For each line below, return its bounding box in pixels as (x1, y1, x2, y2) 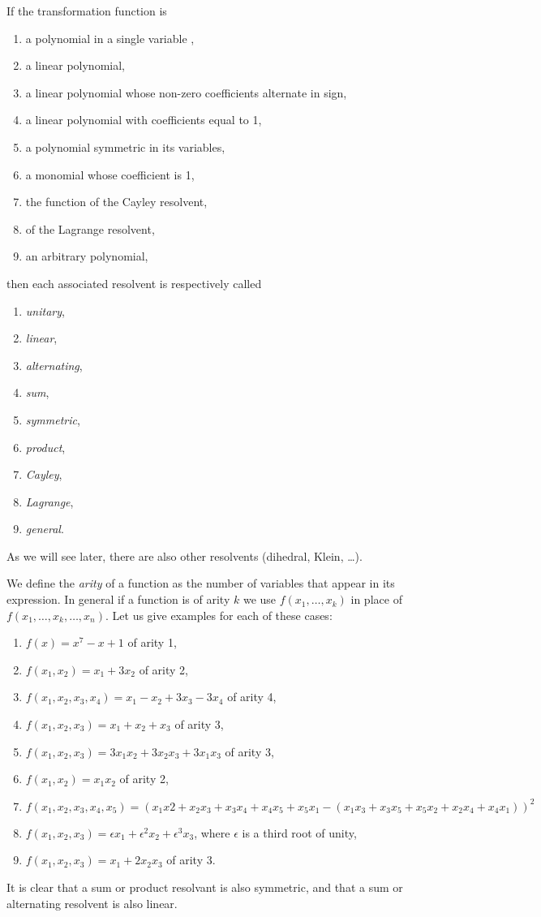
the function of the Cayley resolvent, (25, 193, 208, 210)
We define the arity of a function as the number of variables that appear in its (6, 575, 395, 592)
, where (194, 824, 230, 841)
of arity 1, (127, 634, 177, 651)
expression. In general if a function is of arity (6, 591, 230, 608)
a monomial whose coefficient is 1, (25, 166, 195, 183)
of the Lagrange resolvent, (25, 220, 155, 237)
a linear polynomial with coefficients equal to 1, (25, 111, 262, 128)
